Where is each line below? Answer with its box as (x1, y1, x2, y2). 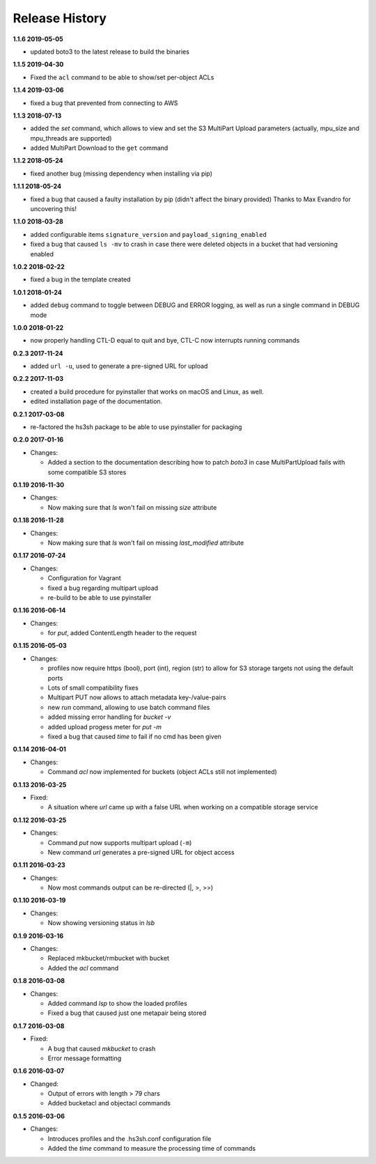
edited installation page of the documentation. (30, 397, 163, 405)
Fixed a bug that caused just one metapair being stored (47, 1009, 207, 1017)
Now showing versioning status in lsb (47, 919, 155, 927)
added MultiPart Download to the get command (30, 143, 169, 153)
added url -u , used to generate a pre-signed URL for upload (30, 362, 208, 371)
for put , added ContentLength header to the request (47, 629, 197, 637)
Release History (13, 10, 107, 26)
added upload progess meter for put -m (47, 722, 162, 731)
